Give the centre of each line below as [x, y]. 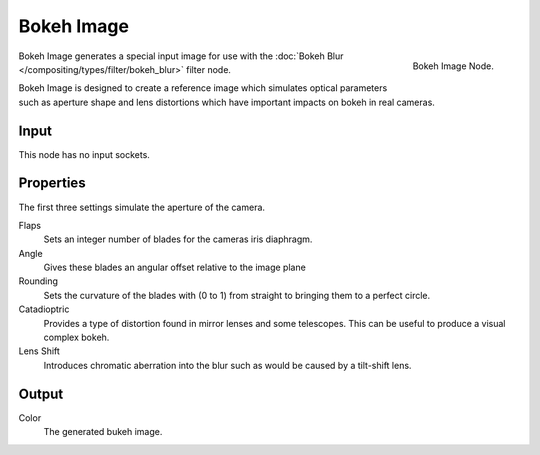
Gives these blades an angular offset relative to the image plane [175, 267]
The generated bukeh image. [103, 432]
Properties [52, 183]
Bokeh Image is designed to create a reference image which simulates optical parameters [203, 88]
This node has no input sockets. [84, 154]
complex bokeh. [76, 337]
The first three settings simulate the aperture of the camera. [141, 207]
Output [41, 393]
